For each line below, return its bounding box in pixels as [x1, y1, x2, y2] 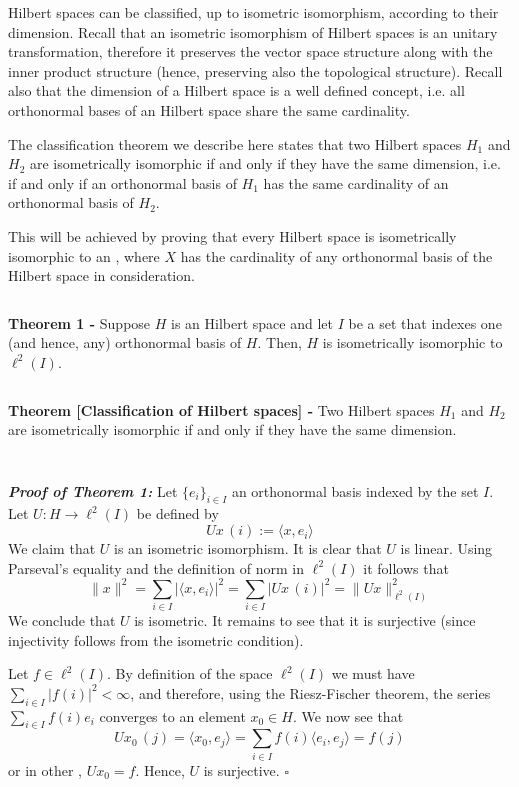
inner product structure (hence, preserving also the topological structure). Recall [8, 60, 503, 81]
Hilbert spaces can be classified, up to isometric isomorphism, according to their [8, 2, 499, 22]
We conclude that [8, 610, 116, 631]
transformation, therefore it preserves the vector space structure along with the [8, 41, 493, 62]
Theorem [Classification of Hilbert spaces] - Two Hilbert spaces [8, 399, 435, 420]
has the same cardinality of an [263, 172, 449, 193]
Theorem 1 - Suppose [8, 312, 151, 333]
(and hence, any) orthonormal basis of [8, 332, 242, 353]
